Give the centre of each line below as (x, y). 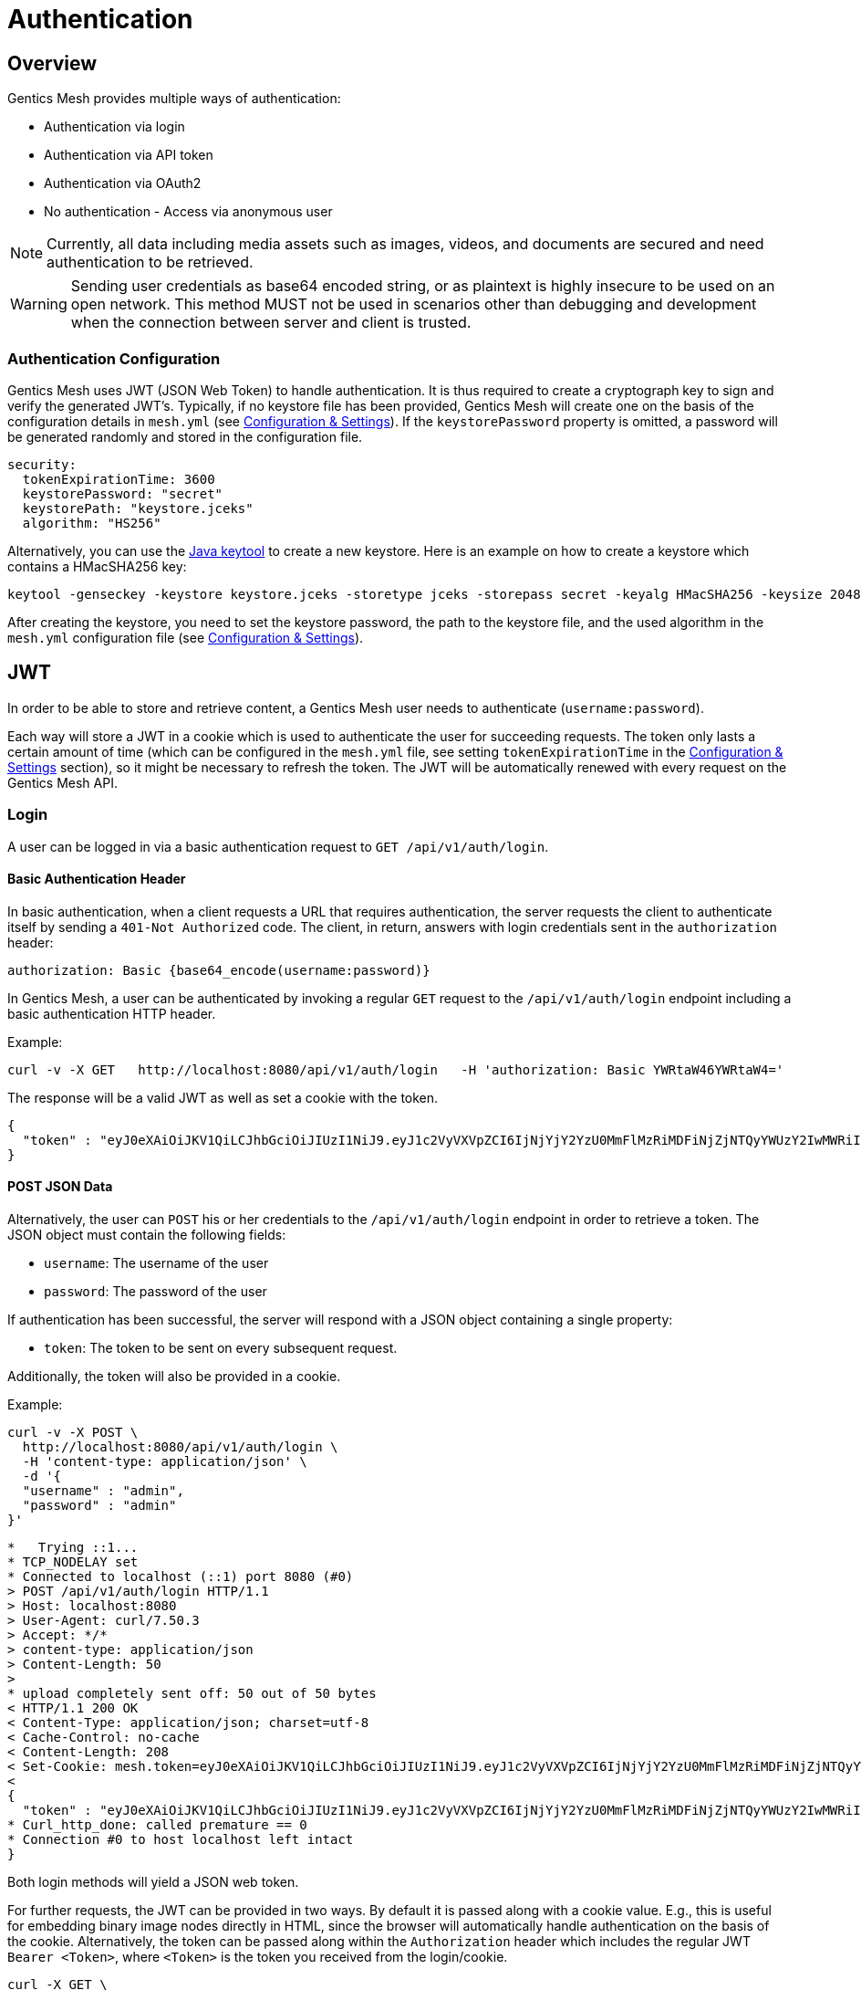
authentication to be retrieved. (150, 262)
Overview (52, 63)
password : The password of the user (156, 1291)
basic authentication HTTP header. (112, 1013)
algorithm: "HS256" (92, 523)
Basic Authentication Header (97, 879)
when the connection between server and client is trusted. (271, 323)
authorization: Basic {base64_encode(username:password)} (219, 970)
